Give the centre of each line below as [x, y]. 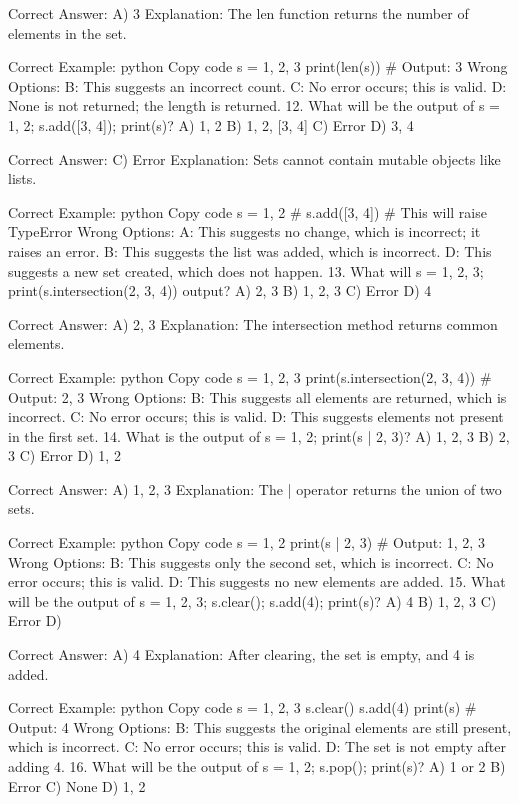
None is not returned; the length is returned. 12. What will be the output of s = [254, 105]
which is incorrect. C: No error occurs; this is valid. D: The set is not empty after [257, 746]
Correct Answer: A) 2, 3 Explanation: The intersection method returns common [253, 323]
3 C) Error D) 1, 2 [64, 455]
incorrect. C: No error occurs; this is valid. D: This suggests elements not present [256, 416]
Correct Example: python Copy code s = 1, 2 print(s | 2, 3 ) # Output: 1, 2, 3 [246, 542]
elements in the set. [67, 32]
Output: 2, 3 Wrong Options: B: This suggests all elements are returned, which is [257, 396]
